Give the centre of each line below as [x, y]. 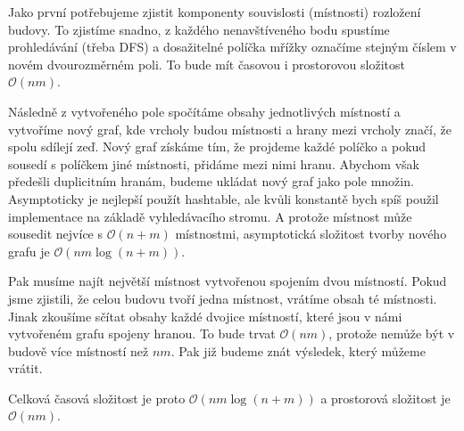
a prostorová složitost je [385, 398]
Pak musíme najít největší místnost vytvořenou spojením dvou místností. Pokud [228, 281]
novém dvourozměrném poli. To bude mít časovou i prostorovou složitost [207, 64]
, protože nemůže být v [392, 333]
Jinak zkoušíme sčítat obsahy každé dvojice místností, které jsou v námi [205, 316]
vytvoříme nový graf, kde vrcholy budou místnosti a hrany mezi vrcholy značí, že [230, 129]
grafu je [29, 251]
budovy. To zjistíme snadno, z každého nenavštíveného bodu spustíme [199, 29]
